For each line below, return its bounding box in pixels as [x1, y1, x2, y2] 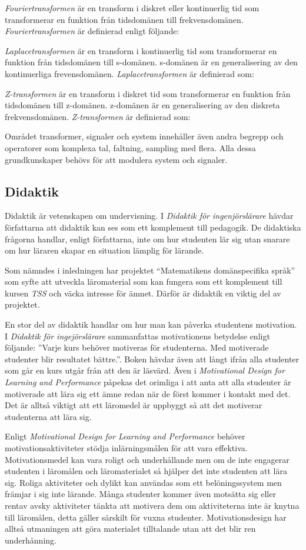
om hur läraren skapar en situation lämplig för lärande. [5, 244, 204, 256]
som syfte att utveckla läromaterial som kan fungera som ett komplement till [5, 275, 282, 288]
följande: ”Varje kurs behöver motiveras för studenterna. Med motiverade [5, 341, 269, 354]
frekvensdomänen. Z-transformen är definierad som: [5, 110, 191, 122]
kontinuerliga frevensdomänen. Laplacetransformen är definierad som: [5, 67, 254, 79]
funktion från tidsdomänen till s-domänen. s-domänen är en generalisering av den [5, 56, 298, 68]
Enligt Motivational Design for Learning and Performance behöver [5, 430, 245, 442]
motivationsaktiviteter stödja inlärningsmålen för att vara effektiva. [5, 442, 248, 454]
